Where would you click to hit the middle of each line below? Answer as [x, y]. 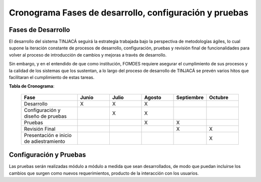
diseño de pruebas [45, 116]
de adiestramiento [44, 141]
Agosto [153, 97]
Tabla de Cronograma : [32, 86]
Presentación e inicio [48, 135]
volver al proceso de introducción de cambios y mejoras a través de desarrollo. [88, 55]
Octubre [219, 97]
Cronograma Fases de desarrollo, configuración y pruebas [129, 13]
